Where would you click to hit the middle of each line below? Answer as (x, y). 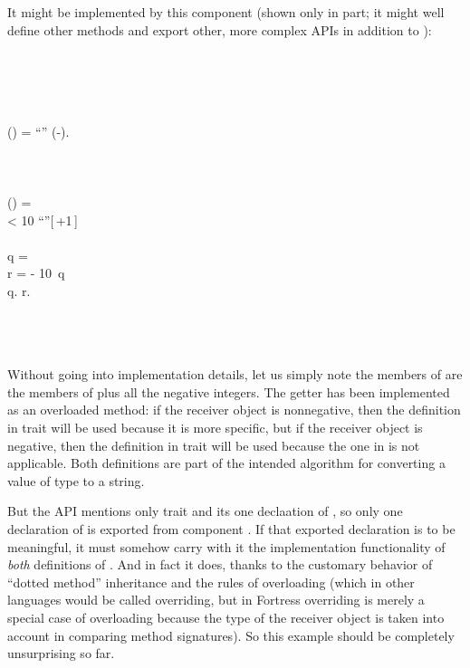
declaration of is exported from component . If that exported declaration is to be (231, 529)
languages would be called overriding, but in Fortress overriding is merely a (216, 600)
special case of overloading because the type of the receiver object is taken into (226, 617)
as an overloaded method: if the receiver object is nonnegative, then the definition (234, 410)
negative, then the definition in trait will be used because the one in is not (214, 445)
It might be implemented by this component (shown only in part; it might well (226, 12)
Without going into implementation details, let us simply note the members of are (235, 374)
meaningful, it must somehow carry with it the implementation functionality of (226, 546)
